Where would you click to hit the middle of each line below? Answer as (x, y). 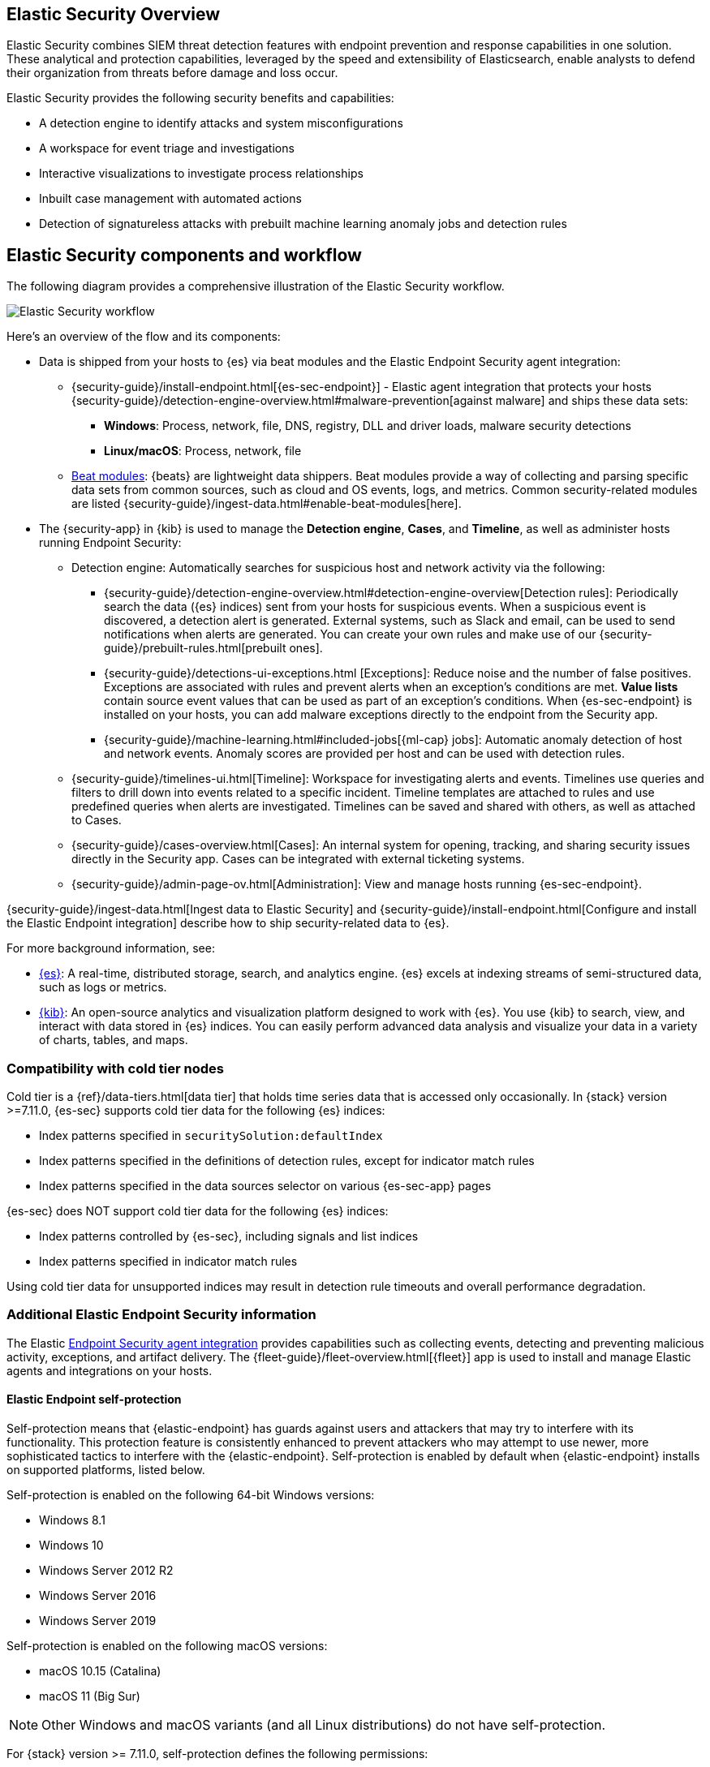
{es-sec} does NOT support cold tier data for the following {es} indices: (198, 1211)
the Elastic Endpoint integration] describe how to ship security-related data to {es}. (228, 923)
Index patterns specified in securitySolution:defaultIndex (211, 1136)
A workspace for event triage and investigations (167, 148)
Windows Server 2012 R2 (106, 1570)
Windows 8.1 (72, 1520)
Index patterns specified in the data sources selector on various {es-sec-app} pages (265, 1186)
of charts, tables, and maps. (114, 1040)
